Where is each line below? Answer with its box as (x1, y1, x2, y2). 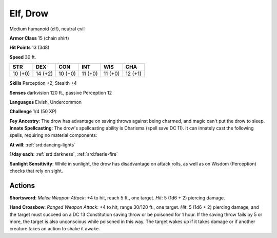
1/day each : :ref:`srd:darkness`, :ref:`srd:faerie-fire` (9, 151, 118, 157)
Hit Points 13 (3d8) (9, 44, 50, 51)
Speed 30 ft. (9, 54, 36, 60)
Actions (9, 181, 35, 190)
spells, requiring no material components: (9, 132, 97, 138)
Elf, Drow (9, 8, 49, 19)
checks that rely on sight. (9, 168, 64, 174)
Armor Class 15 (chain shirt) (9, 35, 69, 41)
